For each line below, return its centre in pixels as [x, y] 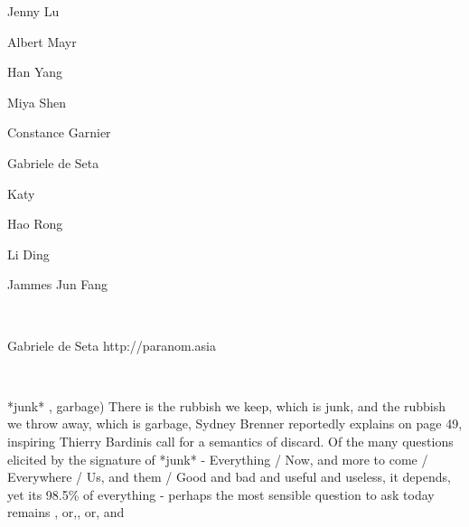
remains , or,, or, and [66, 512]
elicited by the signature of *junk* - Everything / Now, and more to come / [218, 459]
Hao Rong [35, 224]
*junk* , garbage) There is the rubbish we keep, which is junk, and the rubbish [227, 405]
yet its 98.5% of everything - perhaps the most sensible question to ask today [221, 494]
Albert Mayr [42, 41]
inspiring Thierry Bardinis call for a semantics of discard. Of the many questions [230, 441]
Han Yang [35, 72]
